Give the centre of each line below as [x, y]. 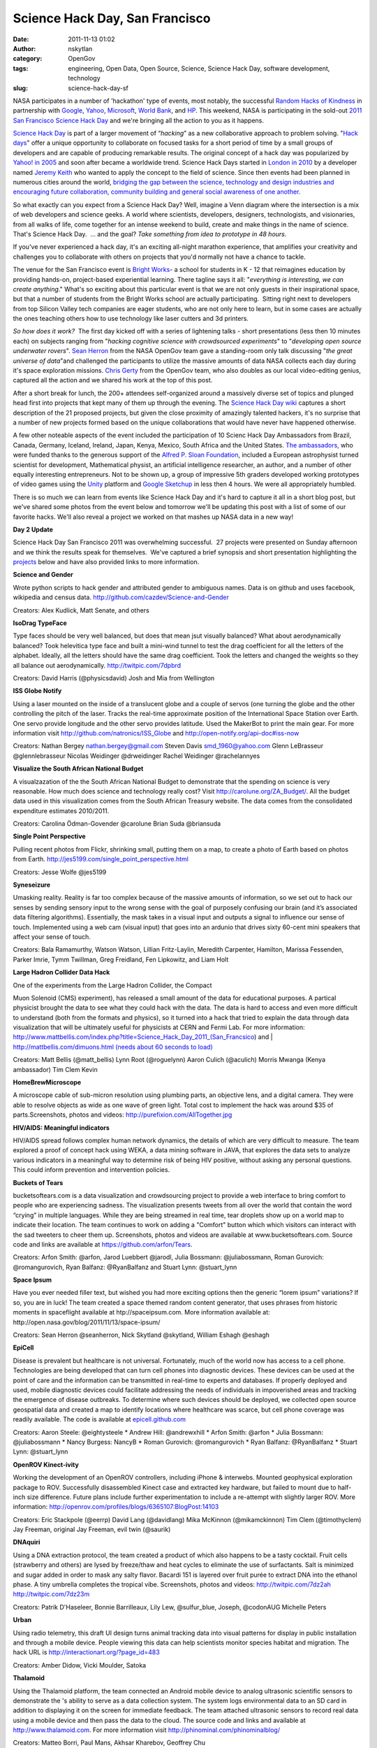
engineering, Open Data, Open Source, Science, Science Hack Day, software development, [199, 68]
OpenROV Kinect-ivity [46, 1464]
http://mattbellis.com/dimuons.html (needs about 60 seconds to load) [113, 1047]
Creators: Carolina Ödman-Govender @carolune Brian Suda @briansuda [117, 824]
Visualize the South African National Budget [78, 768]
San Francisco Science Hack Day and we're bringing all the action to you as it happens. [139, 120]
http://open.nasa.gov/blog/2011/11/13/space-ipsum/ [87, 1322]
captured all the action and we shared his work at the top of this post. [113, 380]
